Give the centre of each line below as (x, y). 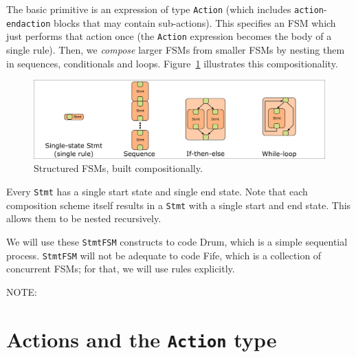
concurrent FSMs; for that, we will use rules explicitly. (121, 269)
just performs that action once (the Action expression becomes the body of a (169, 36)
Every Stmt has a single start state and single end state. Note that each (157, 192)
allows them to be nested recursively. (84, 218)
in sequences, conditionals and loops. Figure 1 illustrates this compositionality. (172, 63)
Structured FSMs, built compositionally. (118, 168)
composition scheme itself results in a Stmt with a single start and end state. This (179, 205)
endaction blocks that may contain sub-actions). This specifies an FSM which (171, 22)
